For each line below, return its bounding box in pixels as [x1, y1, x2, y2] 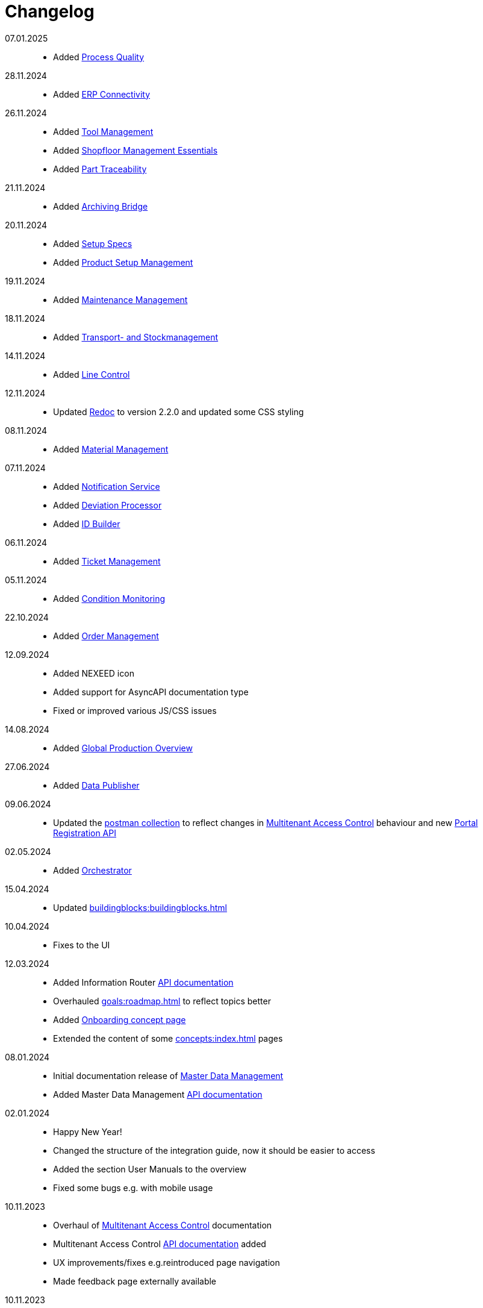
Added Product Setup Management [53, 257, 193, 268]
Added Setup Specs [53, 238, 132, 249]
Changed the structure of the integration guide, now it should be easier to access [53, 1145, 375, 1156]
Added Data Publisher [53, 780, 140, 790]
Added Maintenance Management [53, 294, 188, 305]
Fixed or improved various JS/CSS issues [53, 705, 217, 716]
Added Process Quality [53, 51, 145, 62]
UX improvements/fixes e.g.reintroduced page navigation [53, 1257, 280, 1268]
